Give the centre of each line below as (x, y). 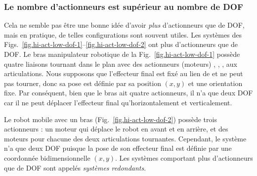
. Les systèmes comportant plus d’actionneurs (184, 157)
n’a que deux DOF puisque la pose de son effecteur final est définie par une (118, 148)
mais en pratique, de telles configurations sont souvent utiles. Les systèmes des (123, 34)
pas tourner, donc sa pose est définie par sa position (83, 83)
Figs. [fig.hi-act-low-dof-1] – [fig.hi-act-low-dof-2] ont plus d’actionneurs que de (121, 44)
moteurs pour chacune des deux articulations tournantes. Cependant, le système (125, 138)
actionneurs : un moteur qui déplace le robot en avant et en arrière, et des (116, 129)
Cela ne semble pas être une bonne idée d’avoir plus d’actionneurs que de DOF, (124, 25)
